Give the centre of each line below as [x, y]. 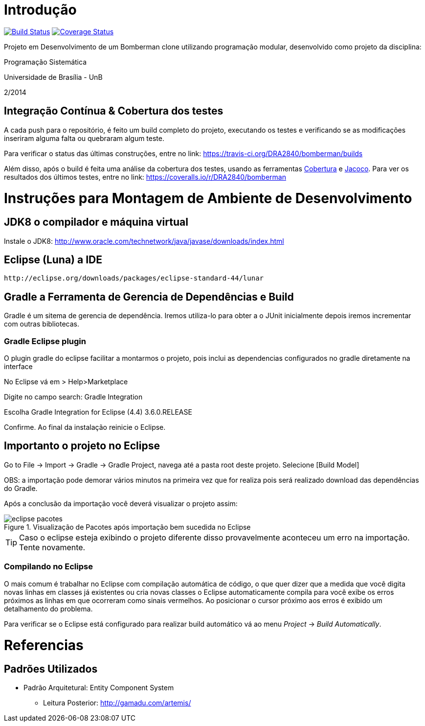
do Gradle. [21, 488]
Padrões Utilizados [51, 669]
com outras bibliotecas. [42, 324]
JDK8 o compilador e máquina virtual [96, 222]
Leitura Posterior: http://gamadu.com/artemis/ [117, 703]
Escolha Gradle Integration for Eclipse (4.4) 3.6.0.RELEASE [98, 412]
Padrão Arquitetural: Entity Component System [99, 688]
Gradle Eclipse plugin [45, 341]
